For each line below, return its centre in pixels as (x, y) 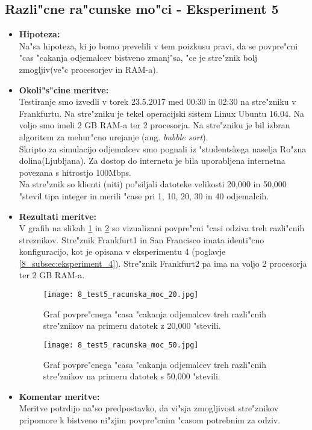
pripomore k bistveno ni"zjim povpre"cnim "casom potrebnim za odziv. (150, 419)
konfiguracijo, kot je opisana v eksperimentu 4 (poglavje (122, 251)
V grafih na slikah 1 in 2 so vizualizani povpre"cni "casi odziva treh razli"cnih (162, 228)
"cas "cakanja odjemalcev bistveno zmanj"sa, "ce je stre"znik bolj (138, 58)
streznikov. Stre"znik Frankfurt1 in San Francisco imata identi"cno (142, 239)
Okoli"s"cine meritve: (64, 89)
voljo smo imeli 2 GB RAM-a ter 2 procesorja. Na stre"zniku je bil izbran (154, 125)
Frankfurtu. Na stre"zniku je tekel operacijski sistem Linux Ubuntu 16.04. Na (161, 113)
